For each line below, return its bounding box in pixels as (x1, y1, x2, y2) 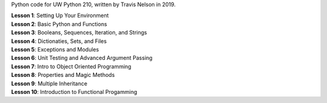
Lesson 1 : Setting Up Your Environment (11, 12, 109, 19)
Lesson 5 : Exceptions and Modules (11, 45, 99, 53)
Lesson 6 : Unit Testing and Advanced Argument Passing (11, 55, 153, 62)
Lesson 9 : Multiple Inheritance (11, 79, 88, 87)
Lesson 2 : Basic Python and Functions (11, 20, 107, 27)
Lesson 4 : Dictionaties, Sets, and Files (11, 37, 107, 45)
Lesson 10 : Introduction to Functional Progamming (11, 88, 137, 95)
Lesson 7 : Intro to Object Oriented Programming (11, 62, 131, 70)
